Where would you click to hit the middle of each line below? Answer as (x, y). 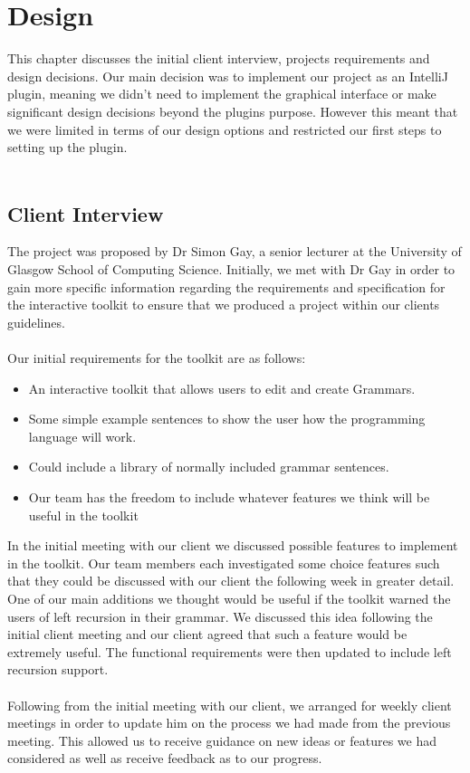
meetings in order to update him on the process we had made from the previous (229, 723)
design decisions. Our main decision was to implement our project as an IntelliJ (228, 76)
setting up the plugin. (67, 147)
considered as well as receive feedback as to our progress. (165, 758)
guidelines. (36, 322)
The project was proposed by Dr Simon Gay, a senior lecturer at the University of (235, 251)
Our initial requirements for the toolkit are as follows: (157, 358)
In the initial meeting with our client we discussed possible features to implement (233, 545)
